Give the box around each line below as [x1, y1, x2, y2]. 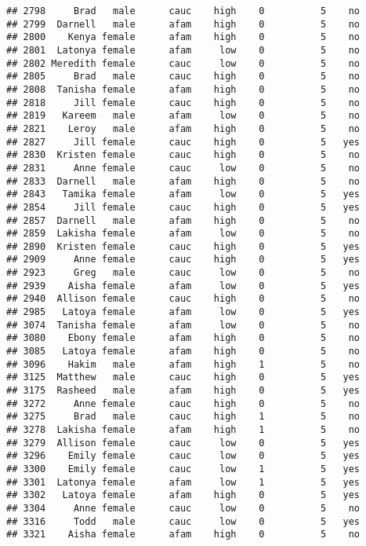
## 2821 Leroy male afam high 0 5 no [6, 123, 361, 134]
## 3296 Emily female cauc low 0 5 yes [6, 450, 361, 462]
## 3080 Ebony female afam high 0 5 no [6, 332, 361, 344]
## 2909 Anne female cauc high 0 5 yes [6, 254, 361, 266]
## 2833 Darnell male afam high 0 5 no [6, 175, 361, 187]
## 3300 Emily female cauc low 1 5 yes [6, 463, 361, 475]
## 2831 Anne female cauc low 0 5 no [6, 162, 361, 174]
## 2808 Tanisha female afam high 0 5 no [6, 83, 361, 95]
